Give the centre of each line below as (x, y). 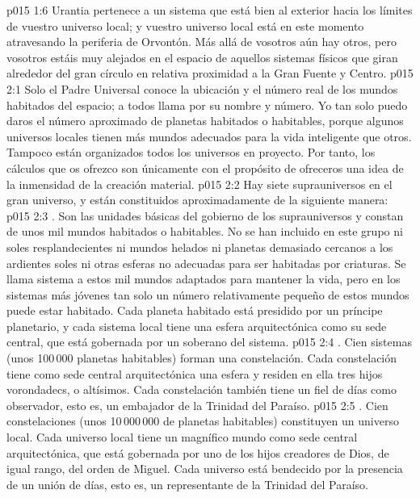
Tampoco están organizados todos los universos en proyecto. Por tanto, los (191, 152)
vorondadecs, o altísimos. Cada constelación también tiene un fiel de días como (202, 389)
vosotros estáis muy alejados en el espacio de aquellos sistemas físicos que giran (202, 57)
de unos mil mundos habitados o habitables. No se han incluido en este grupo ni (205, 231)
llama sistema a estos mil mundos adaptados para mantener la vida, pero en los (204, 279)
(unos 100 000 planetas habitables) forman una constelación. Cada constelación (202, 358)
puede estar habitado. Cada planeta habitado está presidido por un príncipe (195, 310)
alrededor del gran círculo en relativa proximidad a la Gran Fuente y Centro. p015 (210, 73)
